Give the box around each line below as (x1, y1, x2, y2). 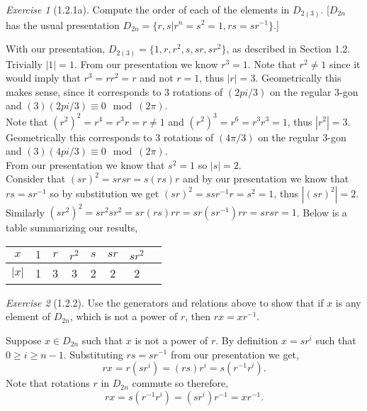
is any (335, 295, 361, 309)
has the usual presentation (6, 17, 120, 32)
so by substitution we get (50, 185, 159, 200)
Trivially (6, 56, 43, 71)
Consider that (6, 171, 66, 186)
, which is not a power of (69, 309, 178, 324)
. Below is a (296, 204, 347, 219)
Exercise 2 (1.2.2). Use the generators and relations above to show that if (6, 295, 324, 309)
